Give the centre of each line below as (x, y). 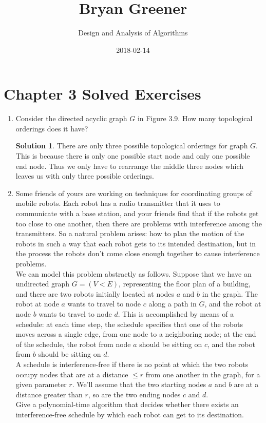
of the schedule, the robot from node (73, 344)
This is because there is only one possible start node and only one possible (133, 156)
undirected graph (43, 284)
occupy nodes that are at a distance (72, 374)
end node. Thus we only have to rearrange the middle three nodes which (130, 166)
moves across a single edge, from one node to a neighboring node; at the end (136, 334)
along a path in (173, 304)
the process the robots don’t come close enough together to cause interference (138, 253)
